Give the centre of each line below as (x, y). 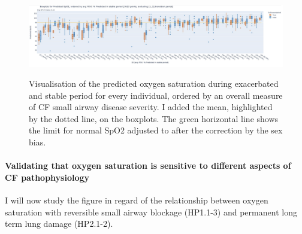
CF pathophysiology (47, 177)
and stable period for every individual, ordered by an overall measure (156, 95)
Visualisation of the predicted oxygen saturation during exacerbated (154, 83)
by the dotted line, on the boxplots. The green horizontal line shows (154, 118)
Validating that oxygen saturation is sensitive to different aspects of (148, 165)
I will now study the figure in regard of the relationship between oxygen (137, 200)
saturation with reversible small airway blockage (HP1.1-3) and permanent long (151, 212)
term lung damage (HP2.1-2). (59, 224)
